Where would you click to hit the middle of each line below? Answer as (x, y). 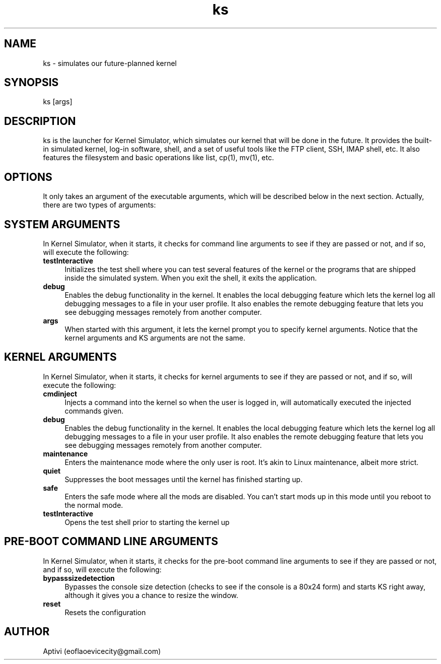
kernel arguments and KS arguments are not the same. (155, 338)
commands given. (94, 411)
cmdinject (60, 393)
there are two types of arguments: (99, 205)
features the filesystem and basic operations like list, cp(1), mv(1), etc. (159, 158)
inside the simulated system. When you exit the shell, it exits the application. (191, 278)
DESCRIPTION (40, 121)
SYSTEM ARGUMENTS (62, 224)
